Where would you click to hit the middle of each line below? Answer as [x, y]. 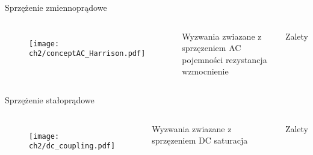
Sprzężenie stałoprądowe [50, 99]
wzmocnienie [205, 71]
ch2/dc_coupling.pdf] [72, 146]
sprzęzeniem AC [212, 48]
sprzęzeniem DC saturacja [200, 140]
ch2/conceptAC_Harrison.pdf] [87, 54]
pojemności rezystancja [225, 59]
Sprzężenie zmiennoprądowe [56, 7]
